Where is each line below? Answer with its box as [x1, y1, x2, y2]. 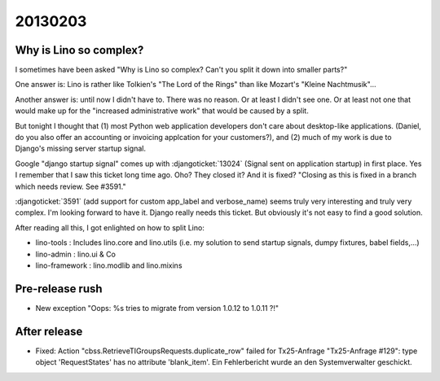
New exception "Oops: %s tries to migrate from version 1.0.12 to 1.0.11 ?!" [35, 303, 279, 313]
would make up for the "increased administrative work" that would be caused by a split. [15, 106, 309, 116]
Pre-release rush [15, 282, 103, 296]
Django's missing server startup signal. [15, 143, 147, 154]
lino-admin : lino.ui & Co [35, 249, 116, 259]
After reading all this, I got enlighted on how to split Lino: [15, 222, 205, 232]
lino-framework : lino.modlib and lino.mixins [35, 261, 183, 270]
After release [15, 324, 83, 338]
